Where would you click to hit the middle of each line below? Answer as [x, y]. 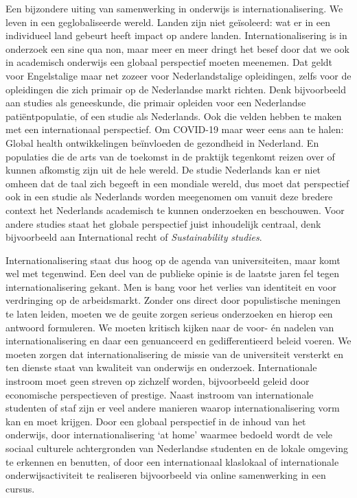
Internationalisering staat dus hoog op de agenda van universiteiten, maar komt [173, 260]
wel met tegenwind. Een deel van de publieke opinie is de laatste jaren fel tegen [173, 273]
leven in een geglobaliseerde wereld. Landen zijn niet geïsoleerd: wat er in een [168, 22]
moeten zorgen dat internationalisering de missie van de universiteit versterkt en [175, 354]
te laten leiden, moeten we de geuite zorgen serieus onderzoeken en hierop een [169, 314]
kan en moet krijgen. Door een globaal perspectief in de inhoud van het [156, 421]
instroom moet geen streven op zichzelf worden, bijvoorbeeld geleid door [158, 381]
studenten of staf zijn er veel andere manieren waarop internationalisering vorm [173, 408]
